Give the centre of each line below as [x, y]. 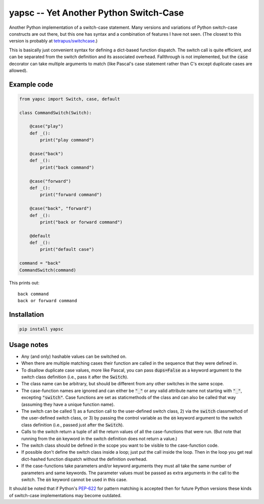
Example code [31, 84]
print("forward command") [71, 195]
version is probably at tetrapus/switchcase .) [53, 41]
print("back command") [67, 167]
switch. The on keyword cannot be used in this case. [74, 480]
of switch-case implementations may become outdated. [65, 495]
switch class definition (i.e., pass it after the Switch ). [75, 377]
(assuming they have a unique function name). [68, 404]
